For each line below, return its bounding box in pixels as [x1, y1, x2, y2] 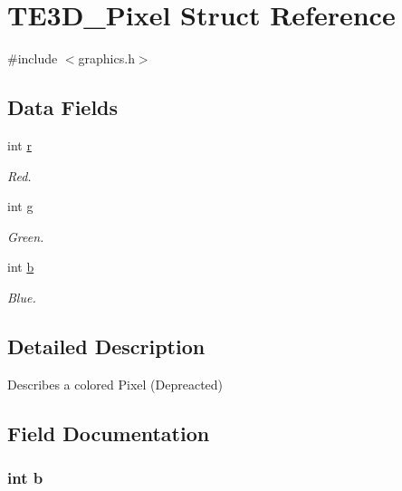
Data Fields [7, 93, 119, 121]
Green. [7, 226, 44, 246]
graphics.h [78, 49, 135, 68]
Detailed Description [7, 332, 206, 360]
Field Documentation [7, 419, 210, 447]
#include [7, 49, 58, 68]
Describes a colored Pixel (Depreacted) [7, 374, 224, 393]
